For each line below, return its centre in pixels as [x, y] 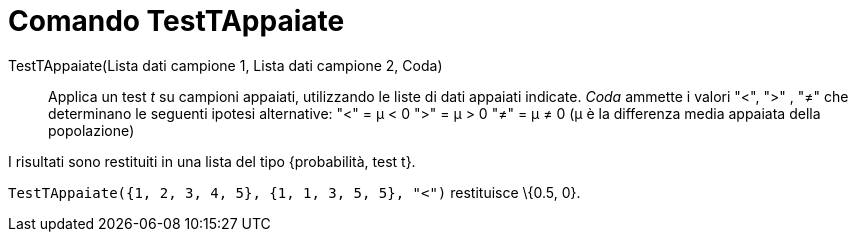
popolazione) [91, 130]
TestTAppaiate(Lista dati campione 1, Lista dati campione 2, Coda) [225, 65]
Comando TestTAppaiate [176, 21]
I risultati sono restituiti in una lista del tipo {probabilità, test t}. [212, 161]
